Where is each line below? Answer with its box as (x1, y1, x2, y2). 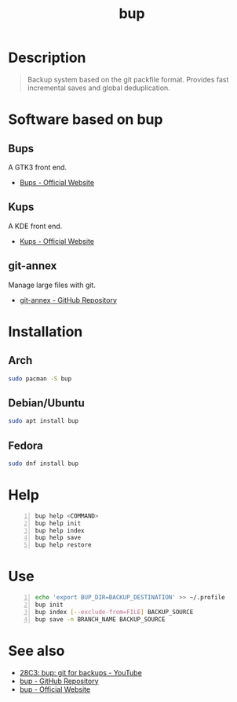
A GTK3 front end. (8, 162, 67, 172)
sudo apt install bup (8, 417, 79, 425)
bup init (35, 601, 64, 609)
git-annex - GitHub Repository (19, 295, 118, 304)
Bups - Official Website (19, 177, 95, 187)
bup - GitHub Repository (19, 676, 100, 686)
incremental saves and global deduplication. (27, 83, 170, 93)
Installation (8, 322, 83, 340)
